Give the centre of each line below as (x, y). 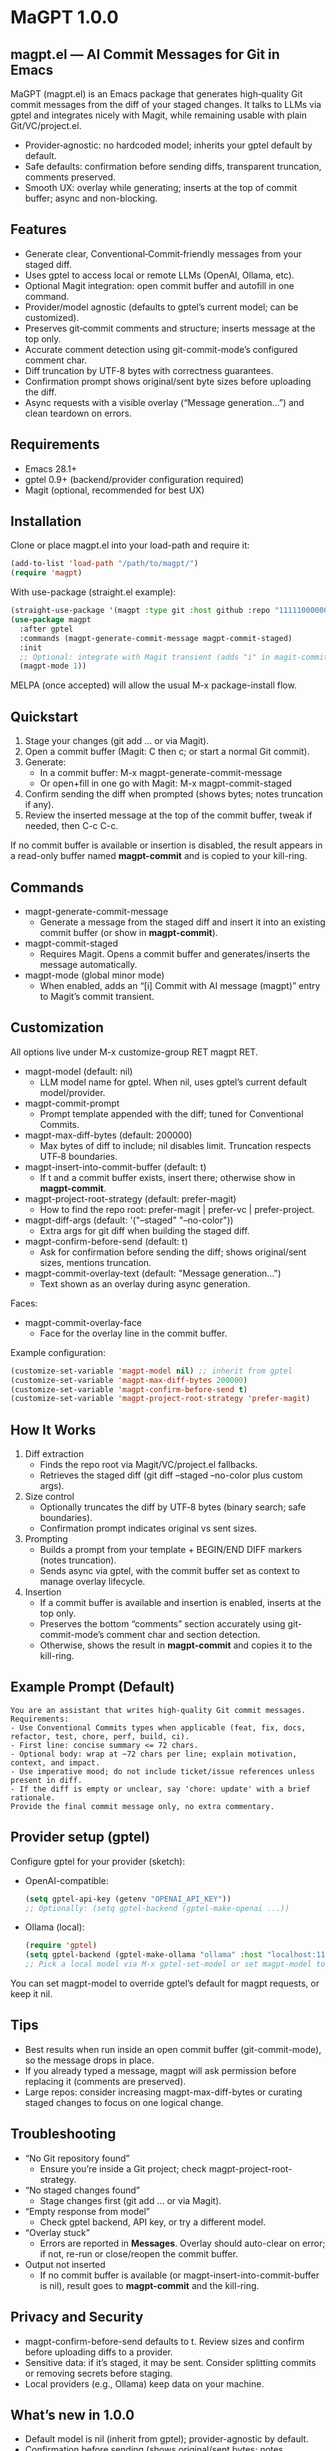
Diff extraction (54, 1454)
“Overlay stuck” (57, 2232)
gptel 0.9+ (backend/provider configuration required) (134, 479)
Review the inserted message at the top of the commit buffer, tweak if (168, 815)
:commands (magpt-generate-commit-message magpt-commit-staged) (156, 638)
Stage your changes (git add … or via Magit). (117, 741)
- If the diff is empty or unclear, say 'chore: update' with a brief (160, 1789)
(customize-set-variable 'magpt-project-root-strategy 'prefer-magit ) (160, 1399)
